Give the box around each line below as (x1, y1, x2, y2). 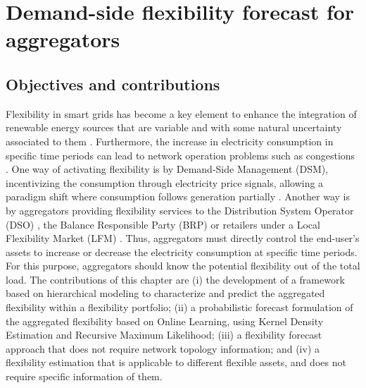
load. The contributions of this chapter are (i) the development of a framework (6, 272, 345, 286)
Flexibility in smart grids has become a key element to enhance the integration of (6, 106, 357, 121)
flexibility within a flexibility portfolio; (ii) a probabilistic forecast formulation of (6, 300, 353, 315)
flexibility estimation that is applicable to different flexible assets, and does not (6, 355, 346, 370)
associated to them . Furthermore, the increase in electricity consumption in (6, 133, 334, 148)
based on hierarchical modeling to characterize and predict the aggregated (6, 286, 325, 301)
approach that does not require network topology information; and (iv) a (6, 341, 320, 356)
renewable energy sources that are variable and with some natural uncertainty (6, 120, 342, 135)
